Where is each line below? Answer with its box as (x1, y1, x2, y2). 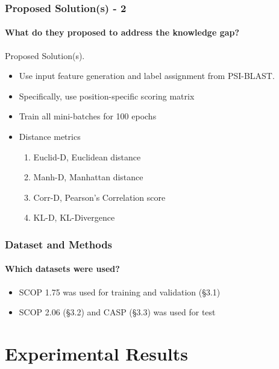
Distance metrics (19, 130, 81, 143)
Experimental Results (5, 341, 188, 365)
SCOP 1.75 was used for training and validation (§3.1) (19, 285, 221, 298)
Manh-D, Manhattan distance (33, 171, 143, 183)
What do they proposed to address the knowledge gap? (5, 26, 240, 39)
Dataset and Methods (5, 236, 113, 251)
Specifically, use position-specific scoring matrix (19, 89, 195, 102)
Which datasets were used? (5, 262, 120, 275)
